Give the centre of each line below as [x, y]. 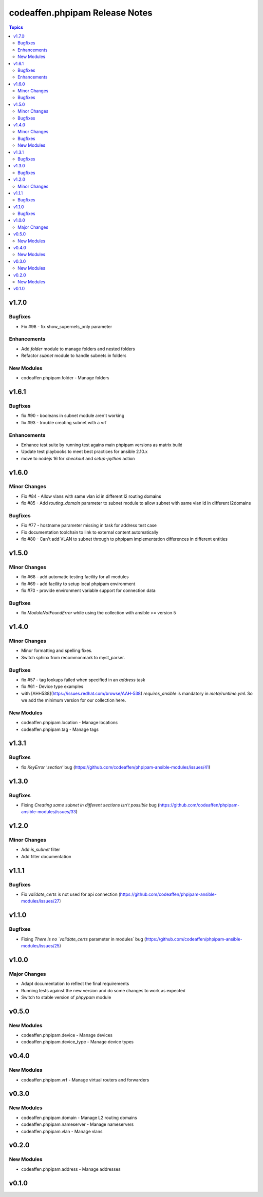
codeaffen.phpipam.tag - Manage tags [60, 729]
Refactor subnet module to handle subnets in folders [74, 355]
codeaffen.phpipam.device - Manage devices [67, 1035]
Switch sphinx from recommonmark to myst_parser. [73, 657]
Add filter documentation [46, 856]
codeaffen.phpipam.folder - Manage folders [65, 378]
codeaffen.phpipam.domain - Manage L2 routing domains [79, 1118]
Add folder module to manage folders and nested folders [78, 349]
